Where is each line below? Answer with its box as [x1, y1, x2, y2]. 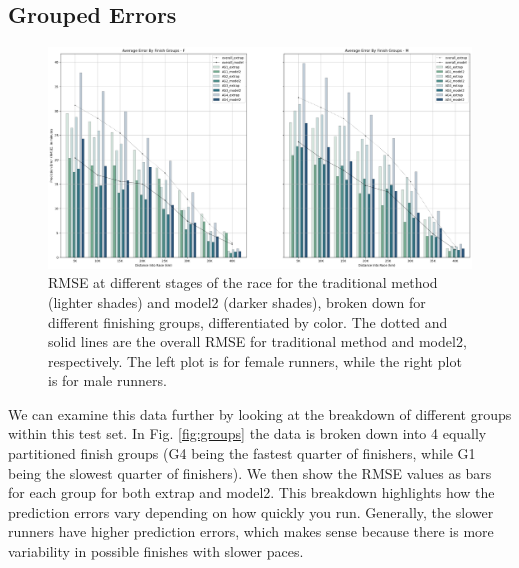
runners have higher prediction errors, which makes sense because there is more [8, 521, 494, 542]
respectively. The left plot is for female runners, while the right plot [48, 350, 462, 371]
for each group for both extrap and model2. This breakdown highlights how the [8, 482, 495, 503]
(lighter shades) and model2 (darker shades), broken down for [48, 291, 426, 312]
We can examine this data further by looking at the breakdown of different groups [8, 403, 512, 424]
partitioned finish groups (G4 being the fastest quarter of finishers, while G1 [8, 443, 476, 464]
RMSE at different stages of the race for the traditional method [48, 272, 438, 293]
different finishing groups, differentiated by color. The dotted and [48, 311, 448, 332]
